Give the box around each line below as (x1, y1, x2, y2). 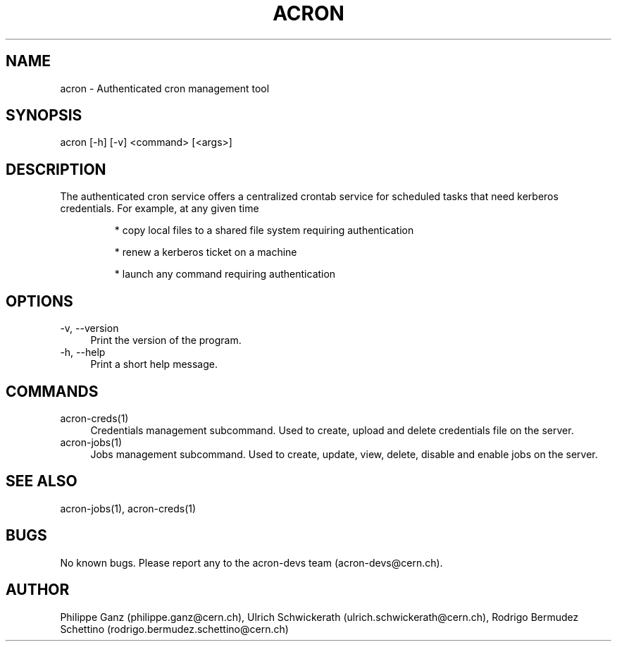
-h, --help (60, 346, 106, 359)
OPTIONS (6, 292, 73, 310)
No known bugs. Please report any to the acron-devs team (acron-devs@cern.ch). (60, 556, 443, 569)
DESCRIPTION (6, 160, 106, 178)
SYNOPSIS (6, 106, 82, 125)
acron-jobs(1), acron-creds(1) (60, 502, 197, 514)
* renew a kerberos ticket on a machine (114, 246, 297, 259)
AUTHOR (6, 581, 70, 599)
